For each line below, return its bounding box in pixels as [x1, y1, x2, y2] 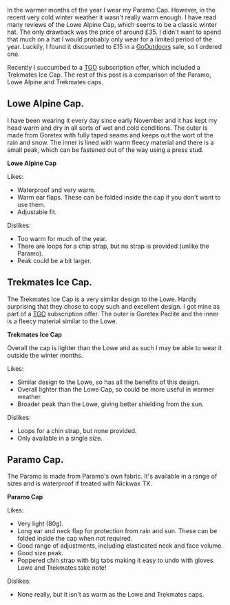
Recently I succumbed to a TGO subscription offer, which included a [7, 64, 201, 71]
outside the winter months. [7, 351, 83, 359]
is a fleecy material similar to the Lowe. [7, 317, 118, 325]
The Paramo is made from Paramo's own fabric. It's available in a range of [7, 472, 218, 481]
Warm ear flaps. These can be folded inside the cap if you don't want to [17, 193, 222, 201]
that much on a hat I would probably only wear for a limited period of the [7, 35, 213, 44]
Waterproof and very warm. [17, 186, 96, 194]
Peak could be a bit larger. [17, 256, 92, 265]
